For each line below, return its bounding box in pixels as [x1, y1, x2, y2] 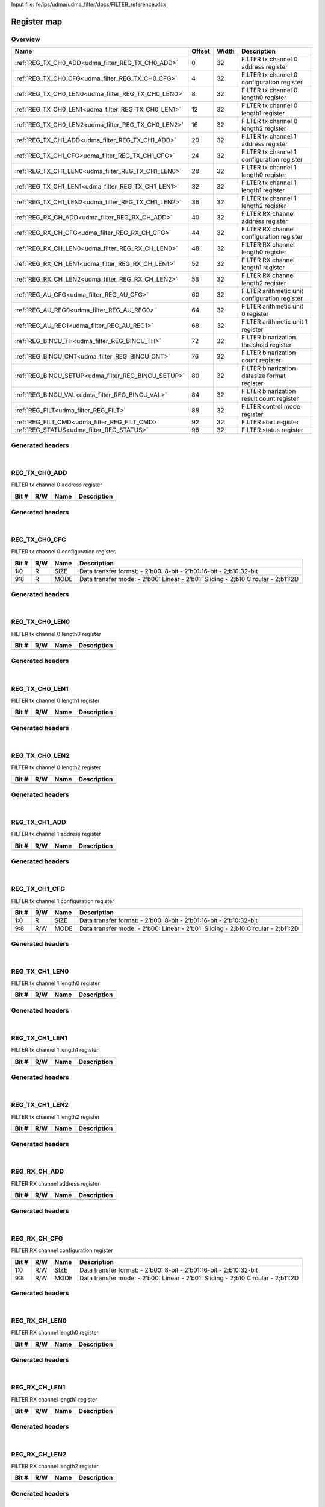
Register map [11, 16, 63, 27]
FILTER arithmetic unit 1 [241, 318, 308, 326]
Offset [191, 47, 210, 55]
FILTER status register [241, 426, 304, 434]
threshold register [241, 341, 292, 349]
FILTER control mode [241, 403, 300, 411]
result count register [241, 395, 299, 403]
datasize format [241, 371, 286, 380]
